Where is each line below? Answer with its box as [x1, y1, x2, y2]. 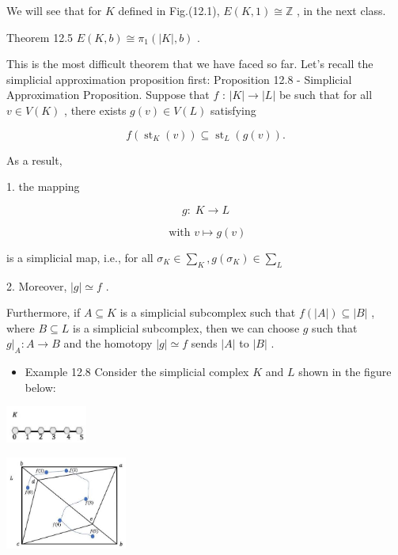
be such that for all [279, 86, 373, 103]
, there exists [64, 101, 127, 118]
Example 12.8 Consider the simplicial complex [25, 363, 249, 380]
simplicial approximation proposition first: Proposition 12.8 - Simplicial [6, 70, 352, 87]
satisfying [210, 101, 256, 118]
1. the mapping [6, 178, 80, 195]
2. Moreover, [6, 277, 67, 294]
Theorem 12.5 [6, 29, 74, 45]
